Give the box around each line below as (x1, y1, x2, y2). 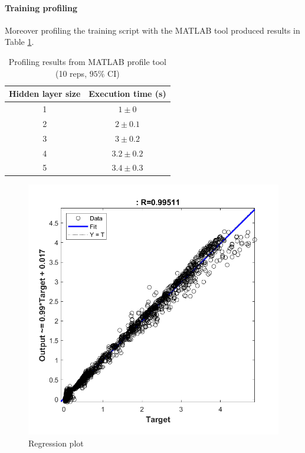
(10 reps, (55, 67, 87, 79)
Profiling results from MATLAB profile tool (8, 55, 166, 67)
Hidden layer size (9, 87, 81, 100)
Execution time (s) (88, 87, 166, 100)
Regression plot (28, 437, 84, 449)
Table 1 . (5, 35, 34, 48)
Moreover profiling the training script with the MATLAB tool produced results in (5, 24, 300, 36)
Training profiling (5, 1, 78, 14)
